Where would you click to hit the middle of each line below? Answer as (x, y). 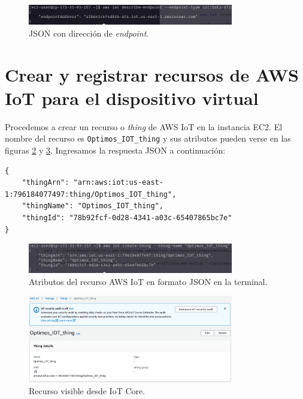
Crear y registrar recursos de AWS (152, 74)
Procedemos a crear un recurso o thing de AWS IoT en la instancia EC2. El (144, 126)
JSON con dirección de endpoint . (89, 33)
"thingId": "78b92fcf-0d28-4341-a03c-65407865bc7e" (127, 218)
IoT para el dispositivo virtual (132, 97)
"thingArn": (46, 183)
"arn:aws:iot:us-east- (118, 183)
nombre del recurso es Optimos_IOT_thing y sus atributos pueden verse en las (148, 138)
